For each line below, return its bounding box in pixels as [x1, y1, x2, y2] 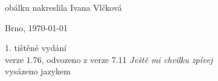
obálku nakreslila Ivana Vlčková [5, 1, 122, 13]
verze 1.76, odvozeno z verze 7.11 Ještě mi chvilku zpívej [5, 53, 213, 65]
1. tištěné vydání [5, 41, 66, 54]
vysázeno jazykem [5, 65, 71, 77]
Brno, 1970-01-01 [5, 21, 68, 34]
